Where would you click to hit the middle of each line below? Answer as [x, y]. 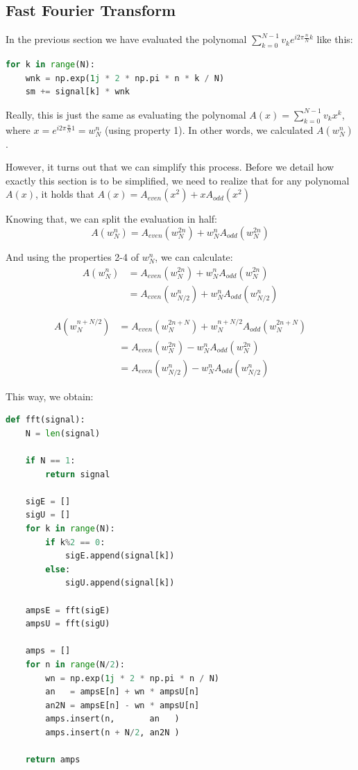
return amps [53, 760]
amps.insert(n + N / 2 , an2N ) [112, 732]
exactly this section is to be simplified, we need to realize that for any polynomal [178, 180]
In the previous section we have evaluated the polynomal [126, 39]
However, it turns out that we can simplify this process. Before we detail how [170, 167]
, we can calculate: [194, 256]
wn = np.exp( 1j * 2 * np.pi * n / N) [132, 678]
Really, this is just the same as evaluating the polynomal [126, 114]
